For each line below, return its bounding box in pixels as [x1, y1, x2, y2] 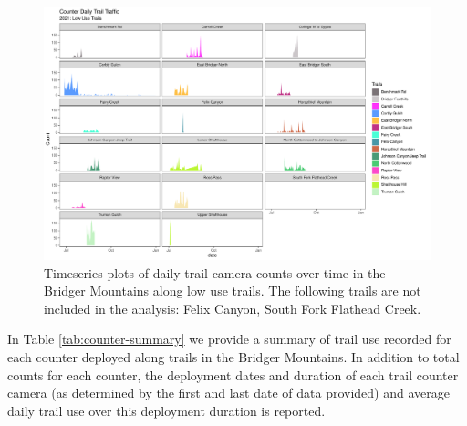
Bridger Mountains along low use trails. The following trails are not [44, 281, 421, 300]
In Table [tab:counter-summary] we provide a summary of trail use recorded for [7, 329, 451, 348]
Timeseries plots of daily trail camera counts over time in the [44, 263, 386, 282]
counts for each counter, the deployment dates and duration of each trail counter [7, 365, 459, 384]
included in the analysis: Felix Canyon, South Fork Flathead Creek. [44, 298, 421, 317]
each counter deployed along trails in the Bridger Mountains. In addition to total [7, 347, 460, 366]
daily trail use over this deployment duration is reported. [7, 400, 326, 420]
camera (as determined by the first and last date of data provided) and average [7, 383, 450, 402]
